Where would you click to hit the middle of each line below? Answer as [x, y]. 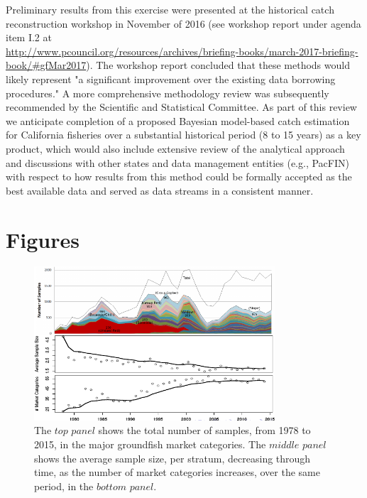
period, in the [64, 486]
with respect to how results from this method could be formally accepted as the [179, 177]
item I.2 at [29, 37]
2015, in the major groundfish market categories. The [150, 444]
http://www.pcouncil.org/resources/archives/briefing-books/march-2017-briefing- [182, 51]
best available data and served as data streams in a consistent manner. [160, 190]
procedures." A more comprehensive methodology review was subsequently [168, 93]
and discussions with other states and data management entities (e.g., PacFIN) [177, 162]
